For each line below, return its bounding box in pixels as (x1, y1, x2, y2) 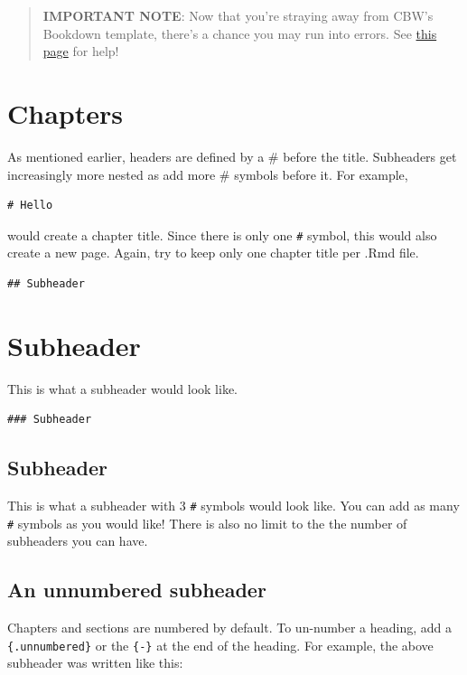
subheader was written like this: (7, 653, 183, 672)
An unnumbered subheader (7, 576, 266, 604)
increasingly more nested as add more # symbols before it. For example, (7, 164, 408, 183)
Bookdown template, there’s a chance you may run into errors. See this (42, 23, 437, 42)
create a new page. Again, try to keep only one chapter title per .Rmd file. (7, 243, 419, 262)
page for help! (42, 42, 119, 61)
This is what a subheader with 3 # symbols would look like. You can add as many (7, 496, 460, 515)
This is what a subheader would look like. (7, 379, 238, 398)
